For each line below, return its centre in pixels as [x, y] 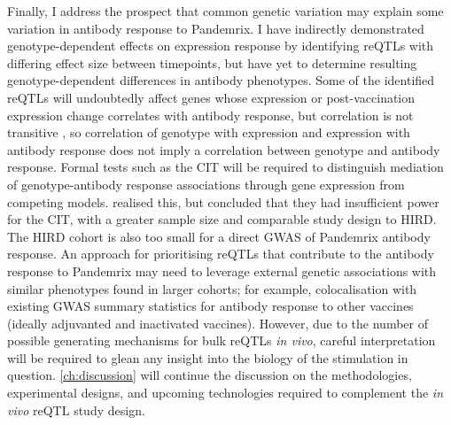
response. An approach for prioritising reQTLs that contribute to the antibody [221, 254]
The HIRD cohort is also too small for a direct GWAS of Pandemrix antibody [219, 236]
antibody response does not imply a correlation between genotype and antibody [224, 149]
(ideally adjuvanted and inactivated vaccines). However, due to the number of [218, 323]
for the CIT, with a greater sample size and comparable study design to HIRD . [222, 219]
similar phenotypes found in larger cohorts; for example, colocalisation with [212, 288]
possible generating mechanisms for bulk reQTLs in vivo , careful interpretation [222, 340]
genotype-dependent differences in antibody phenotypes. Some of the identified [221, 80]
